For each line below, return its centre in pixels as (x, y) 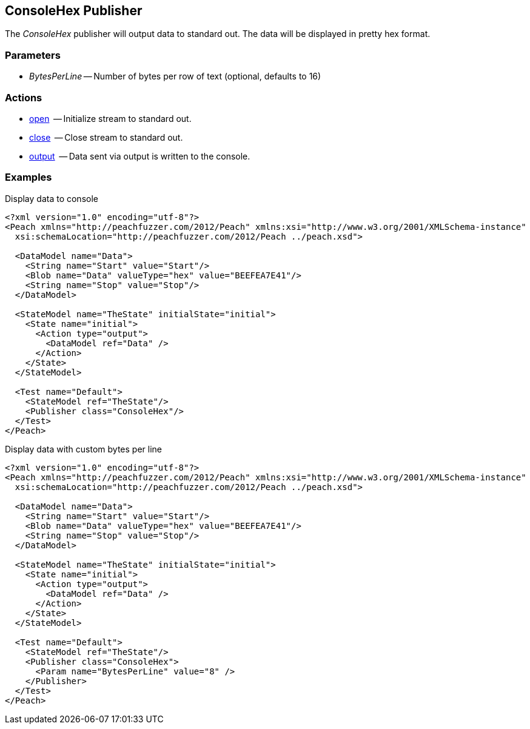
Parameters (33, 55)
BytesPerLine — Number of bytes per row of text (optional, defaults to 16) (175, 76)
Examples (29, 177)
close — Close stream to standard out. (106, 137)
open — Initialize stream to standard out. (110, 118)
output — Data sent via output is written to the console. (140, 156)
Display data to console (52, 198)
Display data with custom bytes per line (83, 449)
